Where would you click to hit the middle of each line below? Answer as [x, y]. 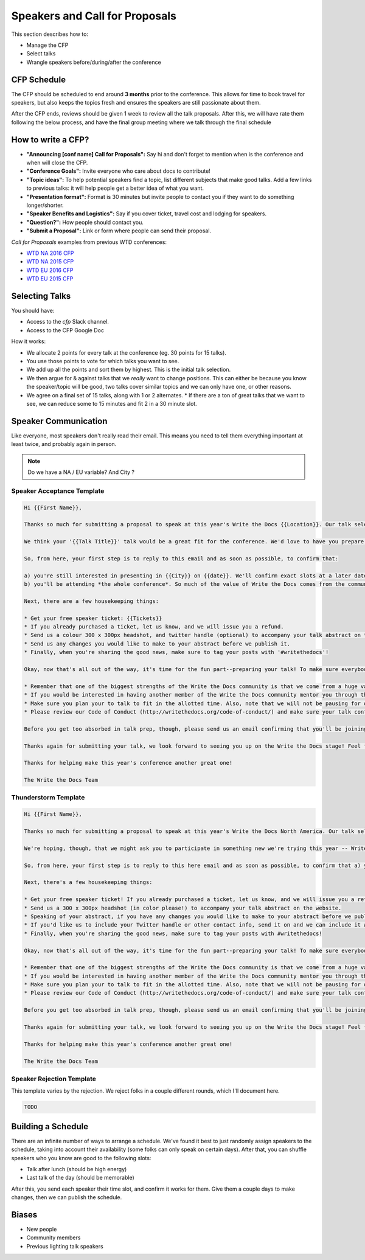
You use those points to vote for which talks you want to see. [103, 361]
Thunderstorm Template [48, 798]
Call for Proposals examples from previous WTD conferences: [89, 242]
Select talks [41, 54]
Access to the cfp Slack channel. [68, 322]
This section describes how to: [50, 34]
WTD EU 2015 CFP [50, 279]
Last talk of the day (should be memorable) [81, 1178]
